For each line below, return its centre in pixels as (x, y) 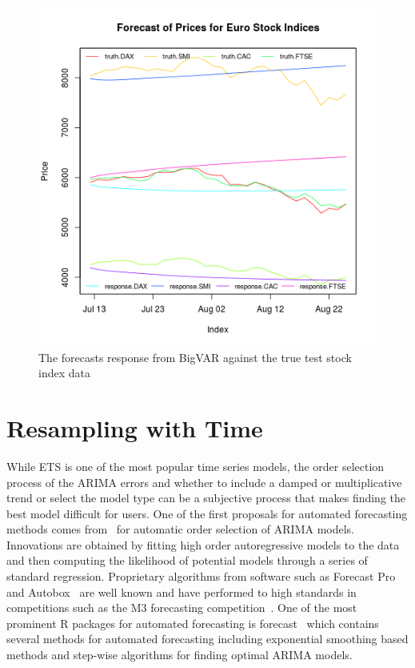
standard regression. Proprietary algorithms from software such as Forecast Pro (201, 576)
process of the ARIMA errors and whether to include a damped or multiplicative (204, 482)
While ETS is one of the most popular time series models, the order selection (196, 466)
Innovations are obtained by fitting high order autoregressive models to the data (203, 544)
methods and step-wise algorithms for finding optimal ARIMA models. (180, 655)
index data (64, 373)
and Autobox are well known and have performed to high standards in (182, 592)
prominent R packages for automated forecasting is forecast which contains (193, 623)
